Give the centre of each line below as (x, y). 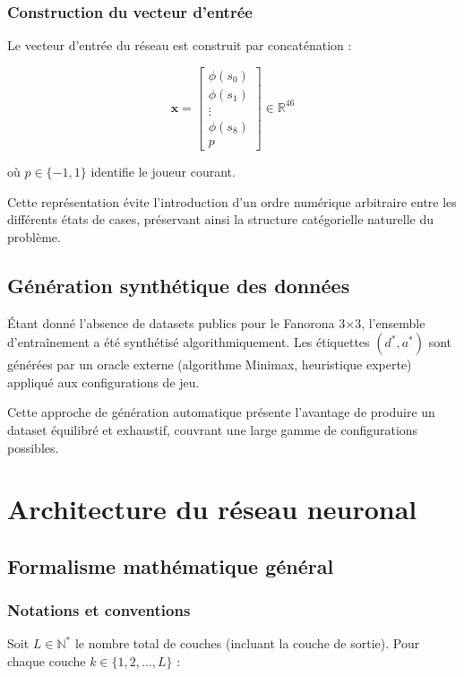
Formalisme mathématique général (171, 565)
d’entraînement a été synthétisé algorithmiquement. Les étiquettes (189, 342)
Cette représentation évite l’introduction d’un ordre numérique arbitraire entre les (232, 201)
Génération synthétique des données (179, 285)
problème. (34, 236)
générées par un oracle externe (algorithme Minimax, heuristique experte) (210, 365)
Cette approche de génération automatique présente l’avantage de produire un (221, 412)
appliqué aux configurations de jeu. (103, 382)
